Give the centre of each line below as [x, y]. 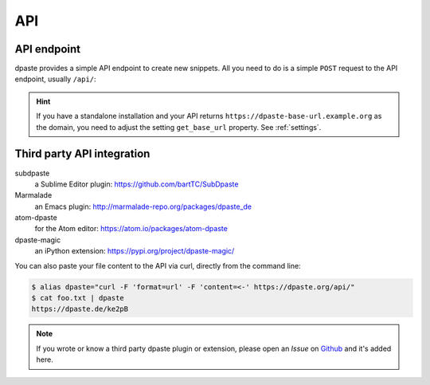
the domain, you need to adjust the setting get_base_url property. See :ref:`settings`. [179, 127]
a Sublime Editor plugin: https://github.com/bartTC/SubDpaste [137, 184]
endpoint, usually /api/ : [55, 79]
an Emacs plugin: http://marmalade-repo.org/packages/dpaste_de [143, 206]
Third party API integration [82, 154]
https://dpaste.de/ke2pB [80, 309]
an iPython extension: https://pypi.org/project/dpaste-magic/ [135, 251]
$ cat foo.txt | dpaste [78, 298]
